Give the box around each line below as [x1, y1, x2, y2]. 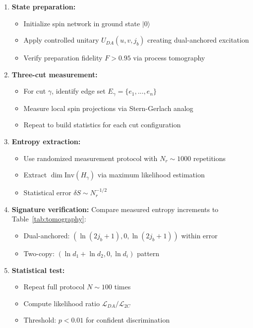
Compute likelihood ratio [23, 298, 100, 308]
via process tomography [133, 53, 205, 63]
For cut [23, 86, 46, 96]
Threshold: [23, 315, 57, 325]
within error [181, 230, 218, 240]
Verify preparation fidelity [23, 53, 103, 63]
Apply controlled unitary [23, 35, 99, 45]
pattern [136, 248, 160, 258]
